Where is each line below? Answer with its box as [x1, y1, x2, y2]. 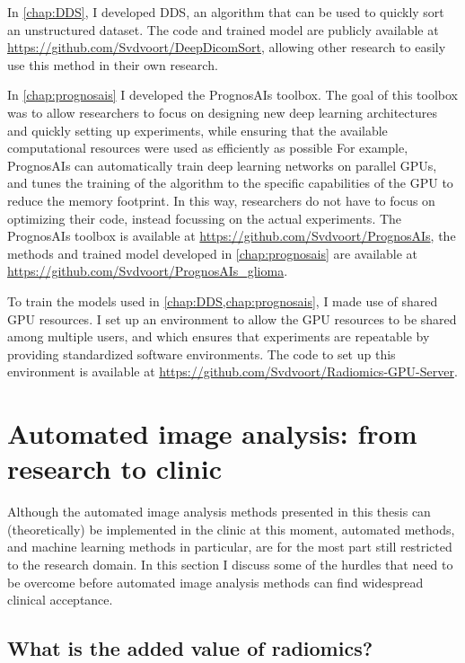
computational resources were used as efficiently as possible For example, [7, 138, 408, 157]
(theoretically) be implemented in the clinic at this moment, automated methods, [7, 519, 455, 538]
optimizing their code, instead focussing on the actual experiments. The [7, 208, 402, 227]
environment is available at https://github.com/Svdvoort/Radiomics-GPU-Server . [7, 362, 458, 381]
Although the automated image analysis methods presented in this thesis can [7, 502, 431, 521]
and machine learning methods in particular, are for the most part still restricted [7, 537, 452, 556]
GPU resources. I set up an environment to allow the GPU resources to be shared [7, 309, 457, 328]
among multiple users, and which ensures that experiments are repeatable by [7, 327, 430, 346]
